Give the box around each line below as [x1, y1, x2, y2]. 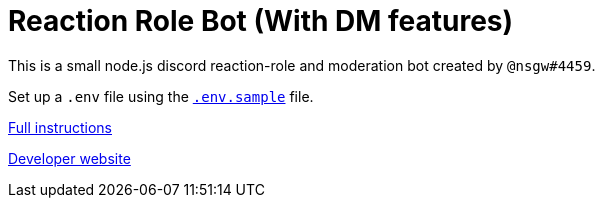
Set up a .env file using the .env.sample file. [8, 87, 314, 105]
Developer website [8, 149, 131, 167]
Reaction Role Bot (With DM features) [8, 4, 514, 38]
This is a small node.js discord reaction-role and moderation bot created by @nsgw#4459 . [8, 56, 596, 74]
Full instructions [8, 118, 112, 136]
